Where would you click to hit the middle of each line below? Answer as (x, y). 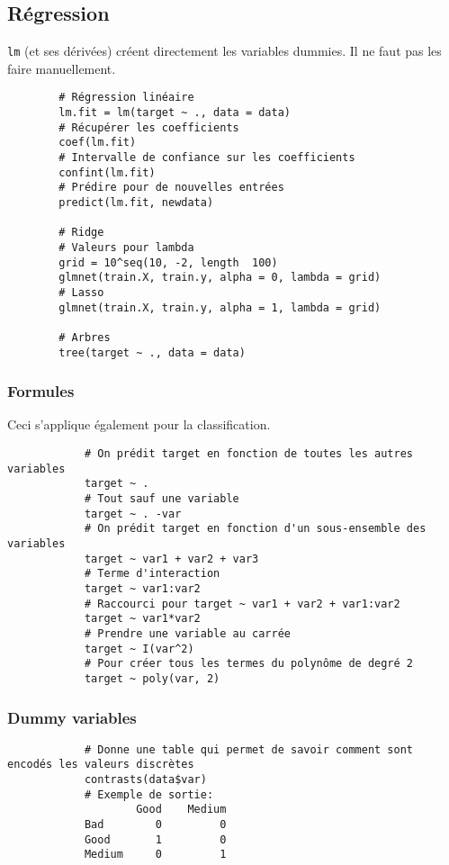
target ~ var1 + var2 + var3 (171, 559)
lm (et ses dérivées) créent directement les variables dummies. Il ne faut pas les (224, 51)
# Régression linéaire (126, 98)
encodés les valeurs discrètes (101, 765)
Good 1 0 (155, 839)
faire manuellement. (62, 68)
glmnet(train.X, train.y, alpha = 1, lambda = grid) (220, 307)
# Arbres (85, 337)
